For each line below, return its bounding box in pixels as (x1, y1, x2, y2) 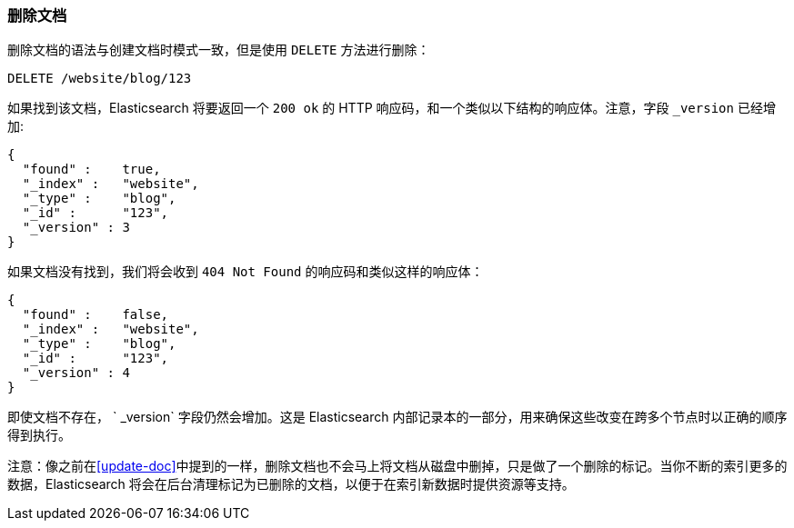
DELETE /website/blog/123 (7, 71, 192, 86)
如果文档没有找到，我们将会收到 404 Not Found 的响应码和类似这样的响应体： (7, 264, 484, 280)
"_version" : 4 (22, 365, 130, 381)
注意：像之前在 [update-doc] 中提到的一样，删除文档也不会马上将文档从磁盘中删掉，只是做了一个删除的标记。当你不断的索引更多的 (7, 458, 788, 474)
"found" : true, (22, 162, 161, 177)
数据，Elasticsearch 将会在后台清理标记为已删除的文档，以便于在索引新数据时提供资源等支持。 (7, 476, 575, 493)
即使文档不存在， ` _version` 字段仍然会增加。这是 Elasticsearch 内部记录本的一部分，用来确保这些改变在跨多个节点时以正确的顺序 (7, 409, 788, 425)
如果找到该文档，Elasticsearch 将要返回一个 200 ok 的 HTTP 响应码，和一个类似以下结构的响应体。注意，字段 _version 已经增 (7, 100, 776, 116)
